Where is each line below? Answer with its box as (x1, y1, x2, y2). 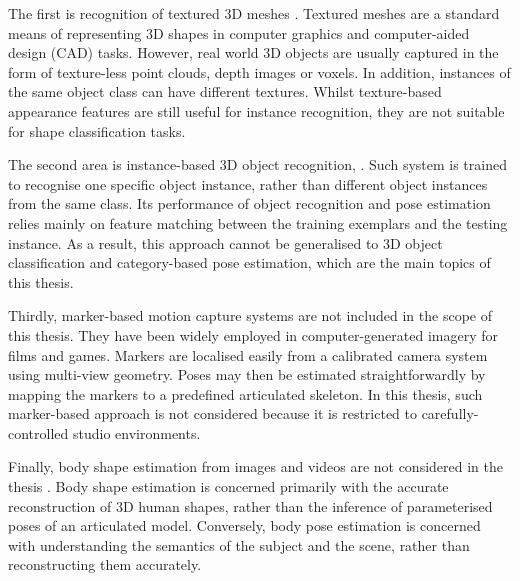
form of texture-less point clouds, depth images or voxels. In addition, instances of (8, 61, 511, 82)
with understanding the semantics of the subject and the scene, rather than (8, 534, 470, 555)
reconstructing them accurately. (8, 554, 202, 575)
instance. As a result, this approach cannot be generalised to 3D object (8, 232, 443, 253)
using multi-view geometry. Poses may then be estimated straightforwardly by (8, 364, 486, 385)
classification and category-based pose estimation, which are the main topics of (8, 252, 491, 273)
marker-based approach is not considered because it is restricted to (8, 403, 417, 424)
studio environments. (72, 422, 201, 443)
